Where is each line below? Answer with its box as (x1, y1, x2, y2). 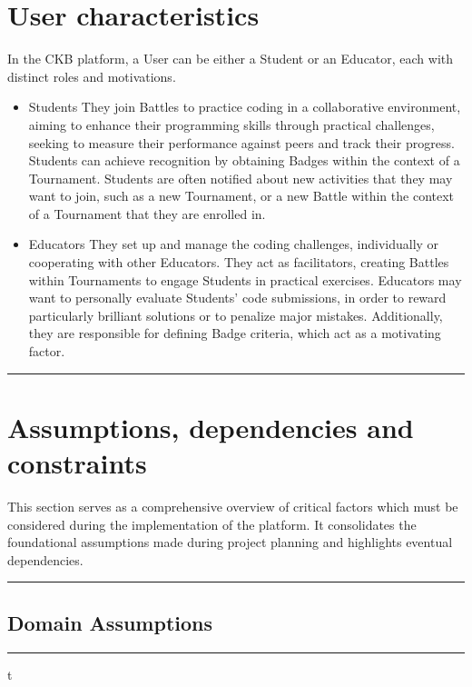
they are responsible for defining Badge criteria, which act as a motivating (28, 324, 441, 343)
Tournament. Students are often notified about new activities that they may (28, 168, 453, 187)
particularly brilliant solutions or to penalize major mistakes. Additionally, (28, 305, 443, 324)
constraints (7, 444, 147, 481)
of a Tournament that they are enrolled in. (28, 204, 266, 223)
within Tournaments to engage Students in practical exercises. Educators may (28, 270, 462, 289)
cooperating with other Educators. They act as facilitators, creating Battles (28, 253, 449, 272)
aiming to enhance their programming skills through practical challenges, (28, 114, 435, 134)
